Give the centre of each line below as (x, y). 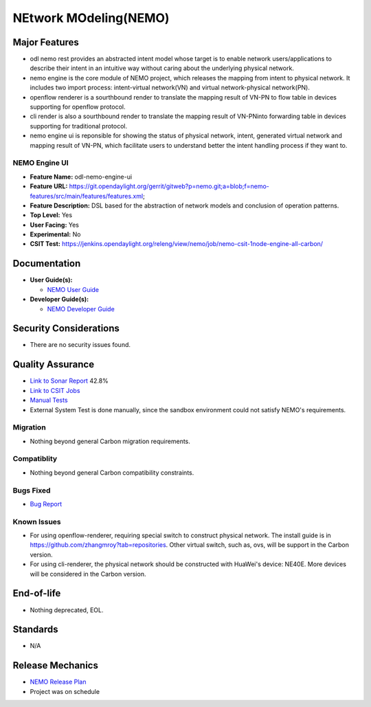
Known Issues (37, 521)
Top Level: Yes (51, 215)
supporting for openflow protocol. (78, 107)
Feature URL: (49, 186)
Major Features (46, 42)
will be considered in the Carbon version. (88, 574)
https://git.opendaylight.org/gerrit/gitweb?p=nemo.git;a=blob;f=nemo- (169, 186)
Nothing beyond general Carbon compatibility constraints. (112, 472)
